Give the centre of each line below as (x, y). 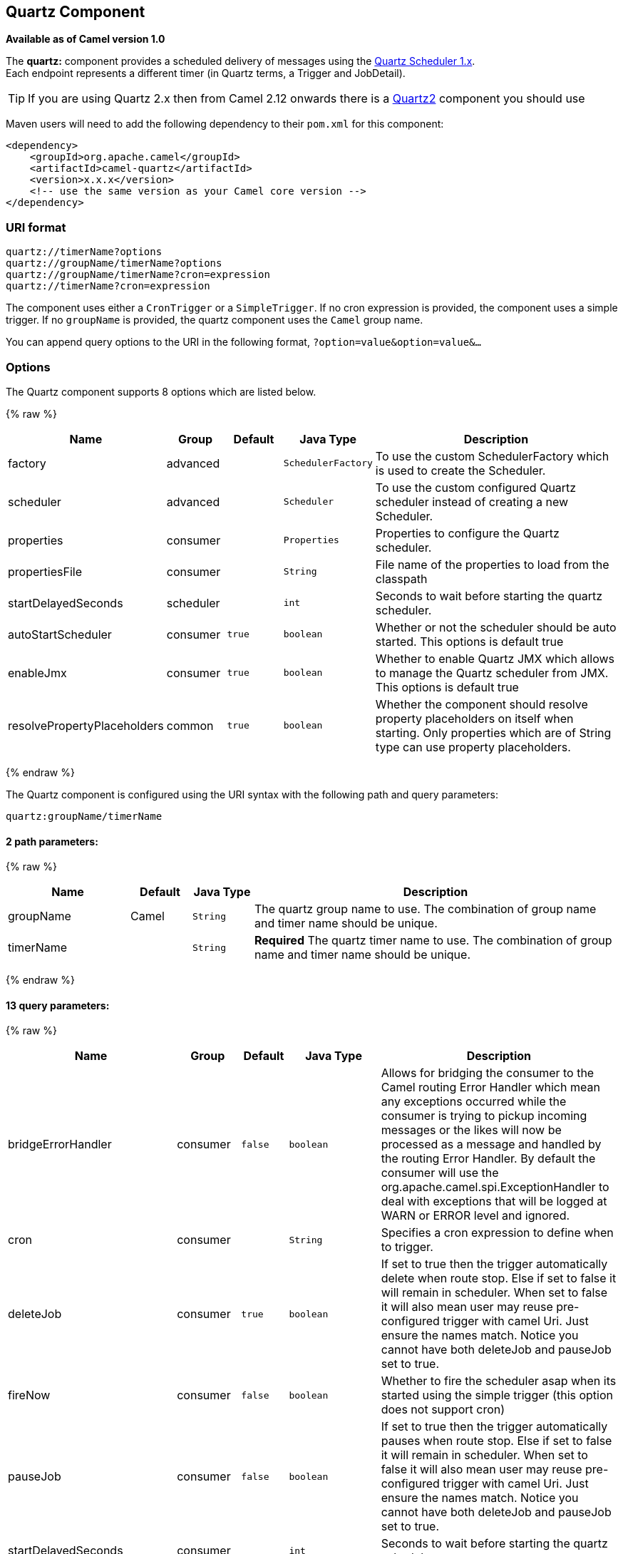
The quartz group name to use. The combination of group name (426, 909)
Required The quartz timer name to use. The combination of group (433, 941)
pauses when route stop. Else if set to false (496, 1441)
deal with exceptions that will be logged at (494, 1201)
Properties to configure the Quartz (467, 533)
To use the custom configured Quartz (476, 487)
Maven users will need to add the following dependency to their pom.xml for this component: (225, 124)
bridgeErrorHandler (60, 1144)
